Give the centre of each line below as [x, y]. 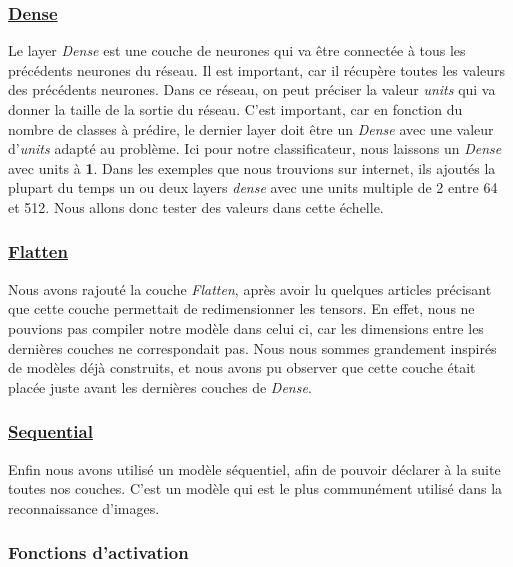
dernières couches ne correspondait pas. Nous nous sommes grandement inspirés [252, 347]
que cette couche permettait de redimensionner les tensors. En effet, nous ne [241, 308]
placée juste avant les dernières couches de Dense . [160, 386]
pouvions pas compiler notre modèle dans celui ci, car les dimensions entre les [246, 327]
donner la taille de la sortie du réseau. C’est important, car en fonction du [235, 109]
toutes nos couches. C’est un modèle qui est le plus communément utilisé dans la [255, 488]
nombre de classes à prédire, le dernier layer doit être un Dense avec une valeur [251, 128]
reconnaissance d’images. [84, 507]
